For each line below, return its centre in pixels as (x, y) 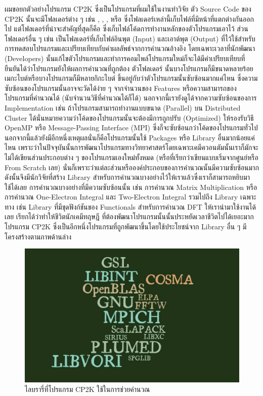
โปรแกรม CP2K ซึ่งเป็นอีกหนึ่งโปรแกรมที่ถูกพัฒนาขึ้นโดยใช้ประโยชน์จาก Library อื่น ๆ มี (126, 227)
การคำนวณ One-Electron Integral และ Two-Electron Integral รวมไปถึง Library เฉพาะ (130, 197)
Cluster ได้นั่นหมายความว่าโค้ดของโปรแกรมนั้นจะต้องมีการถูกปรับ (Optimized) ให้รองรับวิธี (129, 117)
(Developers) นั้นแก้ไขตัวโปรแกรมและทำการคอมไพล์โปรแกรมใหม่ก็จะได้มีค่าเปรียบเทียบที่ (125, 58)
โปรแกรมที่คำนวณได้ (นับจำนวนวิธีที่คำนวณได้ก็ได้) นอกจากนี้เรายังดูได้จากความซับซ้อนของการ (131, 98)
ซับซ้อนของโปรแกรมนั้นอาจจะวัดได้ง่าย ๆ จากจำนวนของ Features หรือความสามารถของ (121, 88)
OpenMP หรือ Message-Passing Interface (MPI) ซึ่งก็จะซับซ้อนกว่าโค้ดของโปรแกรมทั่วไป (131, 128)
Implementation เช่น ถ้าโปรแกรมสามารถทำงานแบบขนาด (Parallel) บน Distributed (123, 107)
